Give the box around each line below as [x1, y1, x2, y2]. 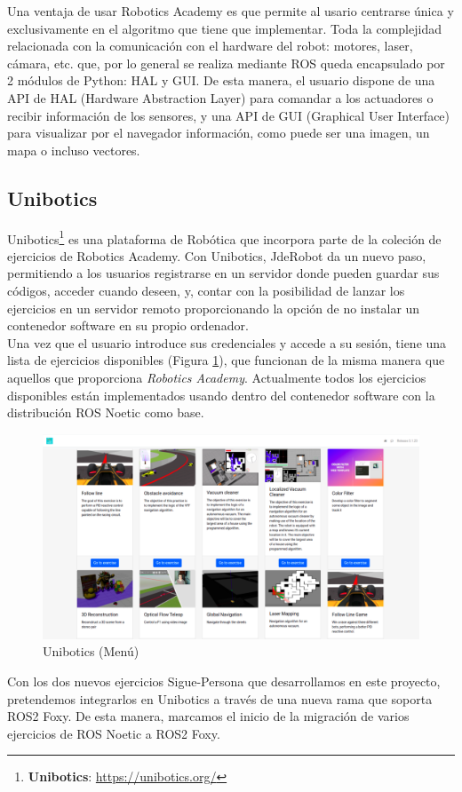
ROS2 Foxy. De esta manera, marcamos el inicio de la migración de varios [7, 707, 410, 725]
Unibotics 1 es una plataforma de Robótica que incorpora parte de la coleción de [7, 226, 442, 248]
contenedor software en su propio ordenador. [7, 316, 249, 335]
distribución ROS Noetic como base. [7, 403, 204, 422]
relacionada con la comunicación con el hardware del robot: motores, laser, [7, 36, 413, 55]
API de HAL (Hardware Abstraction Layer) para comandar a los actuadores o [7, 88, 434, 107]
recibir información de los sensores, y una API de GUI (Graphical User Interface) [7, 106, 450, 124]
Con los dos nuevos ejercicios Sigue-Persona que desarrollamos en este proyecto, [7, 671, 441, 690]
